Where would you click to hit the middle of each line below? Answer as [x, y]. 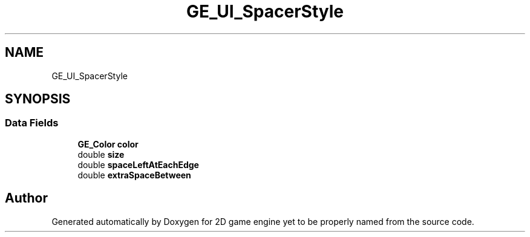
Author [26, 198]
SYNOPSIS [38, 99]
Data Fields [32, 123]
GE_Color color [108, 144]
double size [101, 154]
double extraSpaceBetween [134, 175]
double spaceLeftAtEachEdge [138, 164]
